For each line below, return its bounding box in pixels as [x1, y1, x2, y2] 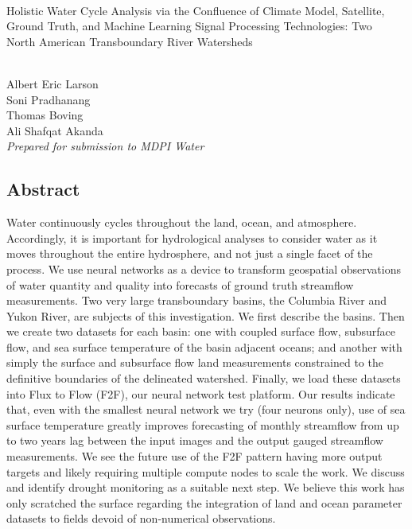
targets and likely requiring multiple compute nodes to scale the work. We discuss [6, 463, 405, 480]
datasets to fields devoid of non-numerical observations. [6, 510, 276, 527]
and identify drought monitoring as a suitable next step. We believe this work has [6, 479, 405, 496]
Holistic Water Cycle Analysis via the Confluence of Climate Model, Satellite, [6, 2, 385, 18]
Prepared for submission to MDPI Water [6, 138, 204, 154]
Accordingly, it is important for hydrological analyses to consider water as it [6, 229, 378, 246]
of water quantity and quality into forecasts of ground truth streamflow [6, 276, 354, 293]
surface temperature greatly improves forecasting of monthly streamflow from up [6, 416, 399, 433]
